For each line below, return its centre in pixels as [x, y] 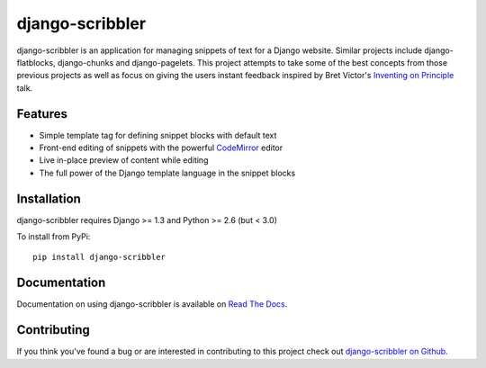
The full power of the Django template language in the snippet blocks [167, 173]
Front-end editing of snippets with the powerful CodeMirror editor [161, 148]
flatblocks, [36, 62]
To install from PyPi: [54, 237]
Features [42, 114]
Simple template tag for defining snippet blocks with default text [158, 135]
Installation [49, 198]
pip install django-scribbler [99, 257]
